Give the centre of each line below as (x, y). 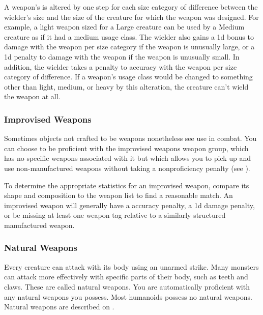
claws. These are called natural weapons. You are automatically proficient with (127, 286)
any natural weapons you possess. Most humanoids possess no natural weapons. (128, 296)
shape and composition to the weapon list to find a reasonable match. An (119, 195)
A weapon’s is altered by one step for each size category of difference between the (131, 7)
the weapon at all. (32, 96)
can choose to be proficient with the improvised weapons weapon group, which (126, 148)
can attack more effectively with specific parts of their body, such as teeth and (126, 277)
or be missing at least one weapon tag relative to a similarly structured (115, 215)
